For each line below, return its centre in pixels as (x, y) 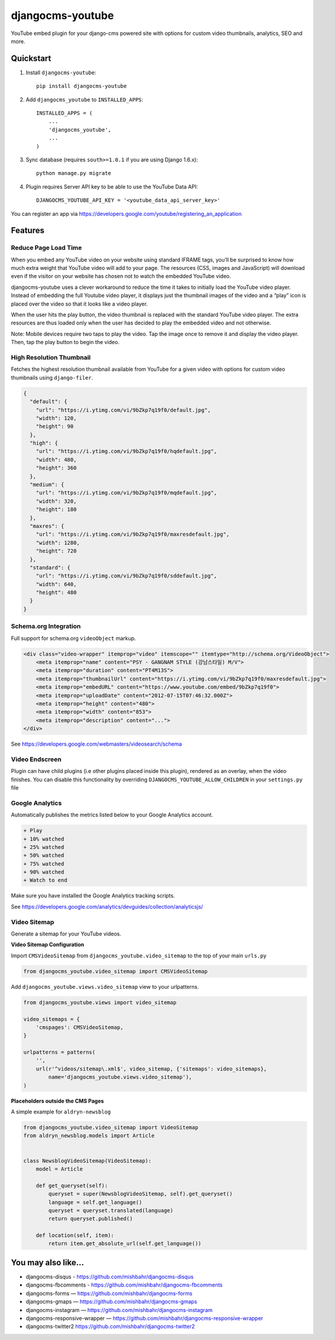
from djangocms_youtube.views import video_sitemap (100, 1002)
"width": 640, (56, 584)
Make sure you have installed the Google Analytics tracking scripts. (93, 896)
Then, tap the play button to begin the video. (65, 342)
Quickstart (31, 58)
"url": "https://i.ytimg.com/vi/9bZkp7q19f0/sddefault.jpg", (126, 576)
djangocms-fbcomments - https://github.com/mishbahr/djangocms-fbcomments (124, 1285)
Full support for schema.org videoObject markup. (73, 638)
